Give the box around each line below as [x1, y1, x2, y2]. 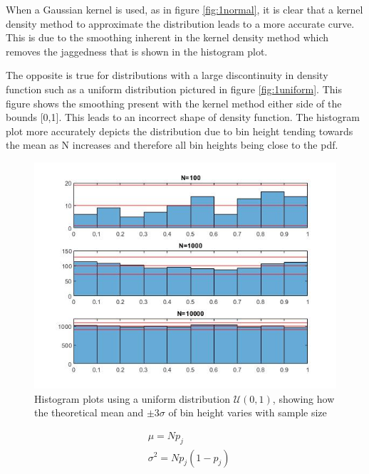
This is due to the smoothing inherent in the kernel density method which [6, 30, 329, 45]
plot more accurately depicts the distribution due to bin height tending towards [6, 123, 353, 138]
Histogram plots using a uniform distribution [34, 391, 231, 406]
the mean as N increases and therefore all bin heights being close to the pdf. [6, 137, 338, 152]
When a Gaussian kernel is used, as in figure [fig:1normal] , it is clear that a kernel [6, 2, 363, 16]
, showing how [272, 391, 335, 406]
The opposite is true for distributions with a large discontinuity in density [6, 68, 328, 83]
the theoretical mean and [34, 405, 144, 420]
